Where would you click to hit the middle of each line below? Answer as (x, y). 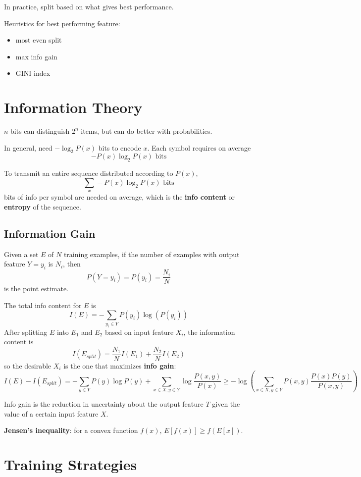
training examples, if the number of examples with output (152, 254)
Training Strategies (71, 464)
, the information (209, 332)
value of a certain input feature (51, 413)
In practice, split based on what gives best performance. (89, 6)
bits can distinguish (40, 131)
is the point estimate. (36, 289)
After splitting (26, 332)
